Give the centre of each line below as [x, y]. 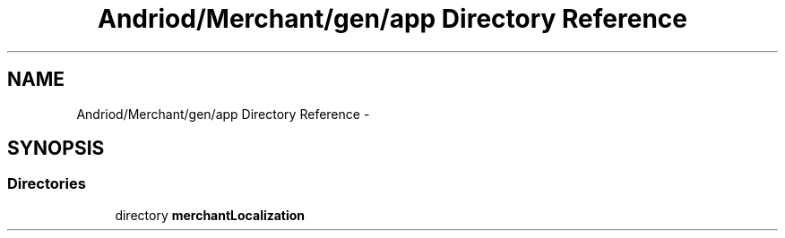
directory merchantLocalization [210, 215]
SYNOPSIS [56, 149]
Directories [47, 184]
